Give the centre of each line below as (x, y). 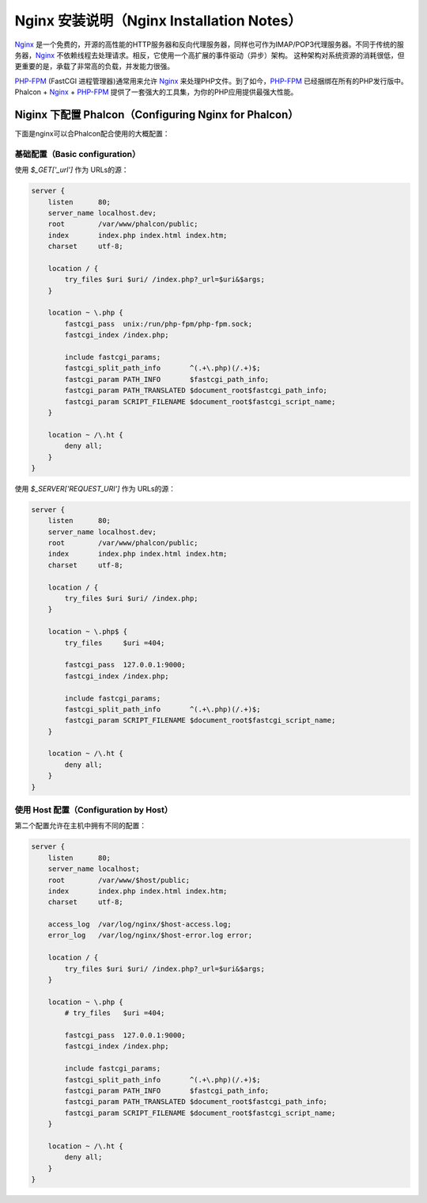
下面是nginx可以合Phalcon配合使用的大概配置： (92, 134)
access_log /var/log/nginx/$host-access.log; (140, 924)
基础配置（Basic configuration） (77, 154)
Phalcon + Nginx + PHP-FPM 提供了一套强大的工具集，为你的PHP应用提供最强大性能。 (156, 92)
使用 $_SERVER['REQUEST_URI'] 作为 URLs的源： (95, 488)
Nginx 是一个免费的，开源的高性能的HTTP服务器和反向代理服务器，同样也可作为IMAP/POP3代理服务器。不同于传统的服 (210, 44)
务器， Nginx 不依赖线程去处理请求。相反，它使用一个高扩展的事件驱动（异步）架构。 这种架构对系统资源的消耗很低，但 (210, 55)
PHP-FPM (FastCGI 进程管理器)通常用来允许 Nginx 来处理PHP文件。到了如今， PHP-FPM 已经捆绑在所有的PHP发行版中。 (212, 81)
